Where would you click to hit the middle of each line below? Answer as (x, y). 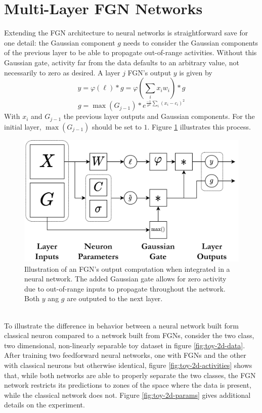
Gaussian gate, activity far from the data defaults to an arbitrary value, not (122, 62)
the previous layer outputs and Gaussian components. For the (159, 116)
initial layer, (23, 126)
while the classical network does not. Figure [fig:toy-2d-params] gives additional (127, 395)
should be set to (117, 126)
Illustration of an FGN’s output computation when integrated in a (127, 269)
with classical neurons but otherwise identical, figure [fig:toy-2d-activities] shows (128, 365)
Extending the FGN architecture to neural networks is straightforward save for (126, 33)
